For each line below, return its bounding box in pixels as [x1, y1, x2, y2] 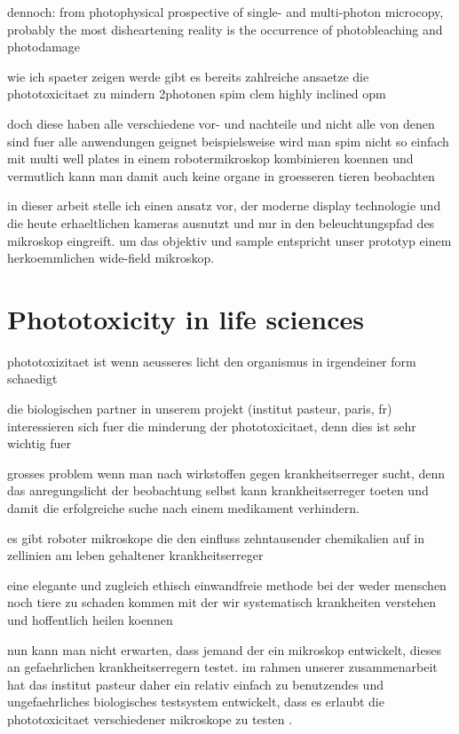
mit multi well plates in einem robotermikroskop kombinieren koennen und [7, 149, 414, 168]
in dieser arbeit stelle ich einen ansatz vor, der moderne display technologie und [7, 196, 441, 215]
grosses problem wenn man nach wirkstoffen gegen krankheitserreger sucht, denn [7, 463, 446, 482]
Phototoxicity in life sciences [7, 300, 364, 336]
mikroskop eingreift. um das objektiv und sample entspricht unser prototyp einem [7, 231, 452, 249]
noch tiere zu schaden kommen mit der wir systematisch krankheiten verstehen [7, 593, 437, 612]
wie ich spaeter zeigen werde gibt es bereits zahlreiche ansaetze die [7, 67, 369, 85]
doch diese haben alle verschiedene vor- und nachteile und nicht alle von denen [7, 114, 435, 132]
